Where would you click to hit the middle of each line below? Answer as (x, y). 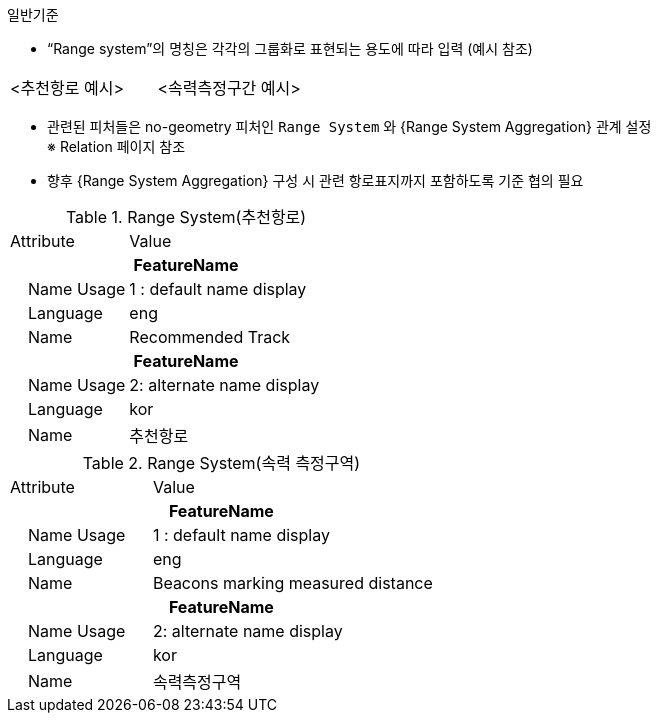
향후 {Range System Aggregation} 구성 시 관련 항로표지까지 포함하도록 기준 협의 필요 (315, 180)
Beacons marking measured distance (292, 583)
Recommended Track (210, 337)
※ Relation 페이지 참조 (116, 146)
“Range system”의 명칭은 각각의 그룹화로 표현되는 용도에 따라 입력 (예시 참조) (290, 48)
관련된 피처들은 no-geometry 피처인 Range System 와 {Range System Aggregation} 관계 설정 (349, 126)
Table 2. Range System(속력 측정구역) (221, 463)
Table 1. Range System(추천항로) (186, 217)
